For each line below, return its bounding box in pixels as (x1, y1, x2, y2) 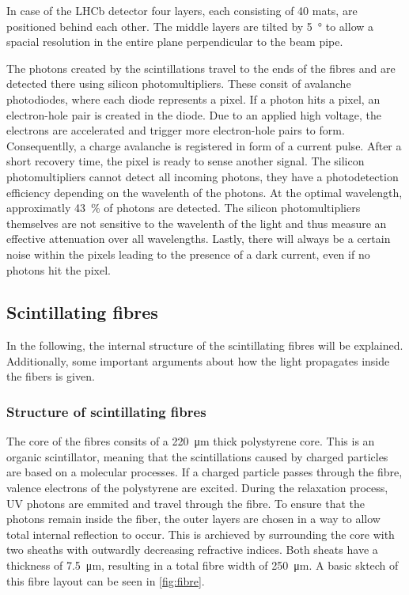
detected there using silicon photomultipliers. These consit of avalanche (6, 75, 351, 92)
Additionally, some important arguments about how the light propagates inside (6, 352, 390, 369)
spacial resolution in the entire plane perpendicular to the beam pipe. (6, 33, 343, 50)
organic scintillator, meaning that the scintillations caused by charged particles (6, 448, 388, 464)
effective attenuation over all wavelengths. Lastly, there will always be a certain (6, 230, 391, 247)
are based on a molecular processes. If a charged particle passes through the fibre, (6, 464, 403, 480)
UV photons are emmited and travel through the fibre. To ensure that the (6, 495, 365, 511)
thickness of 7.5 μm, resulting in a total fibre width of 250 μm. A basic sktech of (6, 557, 399, 574)
